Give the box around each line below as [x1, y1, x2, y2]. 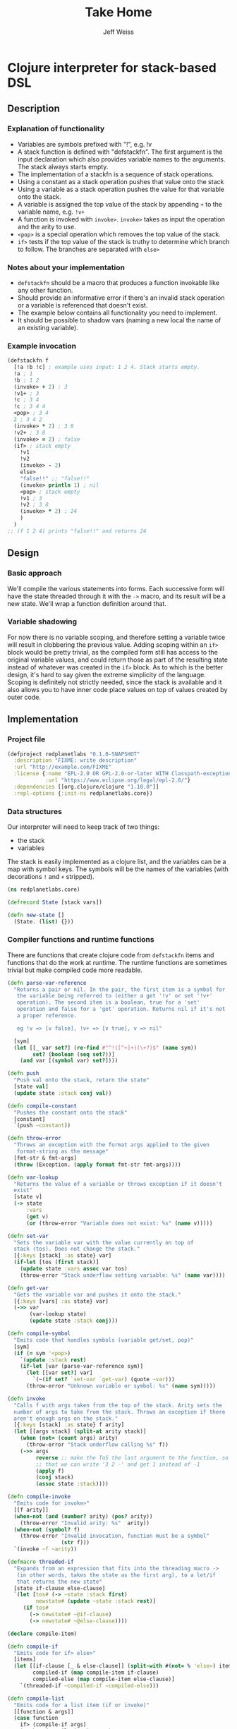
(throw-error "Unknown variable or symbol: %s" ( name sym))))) [25, 1383, 217, 1390]
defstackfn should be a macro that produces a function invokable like [17, 278, 220, 286]
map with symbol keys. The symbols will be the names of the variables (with [7, 865, 229, 873]
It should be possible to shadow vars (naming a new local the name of [17, 315, 221, 324]
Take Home [84, 4, 153, 20]
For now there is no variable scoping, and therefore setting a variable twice [7, 633, 226, 641]
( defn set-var [7, 1232, 49, 1239]
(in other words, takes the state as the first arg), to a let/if [16, 1571, 217, 1579]
